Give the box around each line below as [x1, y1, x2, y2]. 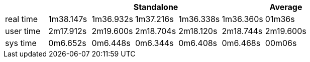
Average [269, 2, 302, 12]
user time [5, 26, 41, 36]
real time [5, 14, 38, 24]
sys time [5, 38, 37, 48]
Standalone [133, 2, 178, 12]
